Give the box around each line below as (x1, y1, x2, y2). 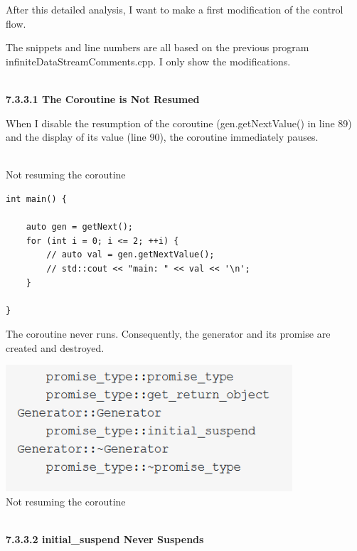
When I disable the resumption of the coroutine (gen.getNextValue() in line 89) (6, 115, 352, 130)
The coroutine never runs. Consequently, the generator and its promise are (6, 326, 331, 341)
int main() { (6, 193, 67, 204)
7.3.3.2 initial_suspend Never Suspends (6, 531, 204, 546)
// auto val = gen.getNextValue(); (46, 250, 215, 260)
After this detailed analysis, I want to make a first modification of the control (6, 2, 343, 16)
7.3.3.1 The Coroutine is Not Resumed (6, 91, 200, 106)
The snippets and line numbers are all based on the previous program (6, 40, 309, 55)
